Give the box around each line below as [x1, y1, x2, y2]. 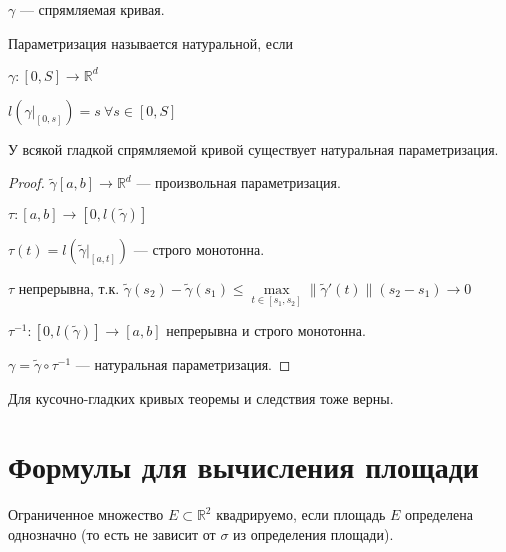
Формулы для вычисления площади [8, 446, 479, 487]
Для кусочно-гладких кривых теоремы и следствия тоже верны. [8, 387, 394, 408]
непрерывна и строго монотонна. [166, 320, 366, 341]
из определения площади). [233, 524, 394, 544]
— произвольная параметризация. [136, 172, 341, 193]
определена [405, 504, 473, 525]
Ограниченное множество [8, 504, 164, 525]
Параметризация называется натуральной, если [8, 32, 294, 53]
